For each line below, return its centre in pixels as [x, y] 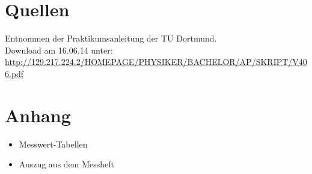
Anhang [38, 115]
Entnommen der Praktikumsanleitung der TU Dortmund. [111, 38]
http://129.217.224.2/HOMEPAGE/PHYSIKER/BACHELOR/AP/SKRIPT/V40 [156, 62]
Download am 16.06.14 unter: [59, 50]
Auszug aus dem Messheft [66, 164]
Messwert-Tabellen [53, 144]
